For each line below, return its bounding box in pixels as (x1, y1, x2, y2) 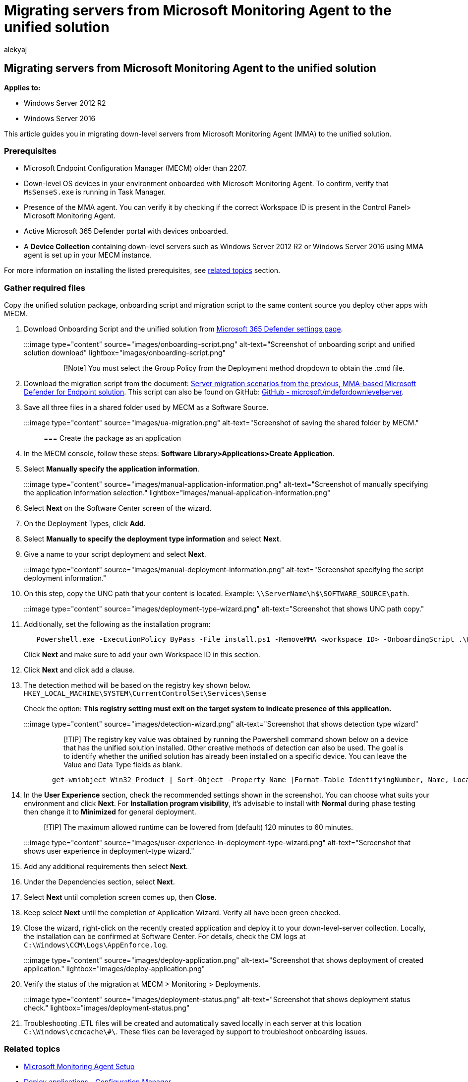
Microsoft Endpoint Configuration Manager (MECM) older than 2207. (24, 164, 247, 173)
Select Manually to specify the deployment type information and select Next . (24, 535, 282, 543)
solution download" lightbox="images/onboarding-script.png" (24, 348, 226, 357)
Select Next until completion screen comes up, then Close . (24, 893, 217, 902)
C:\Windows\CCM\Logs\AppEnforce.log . (24, 941, 168, 949)
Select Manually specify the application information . (24, 465, 200, 473)
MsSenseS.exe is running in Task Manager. (24, 188, 166, 197)
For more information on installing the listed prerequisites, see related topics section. (4, 266, 281, 275)
